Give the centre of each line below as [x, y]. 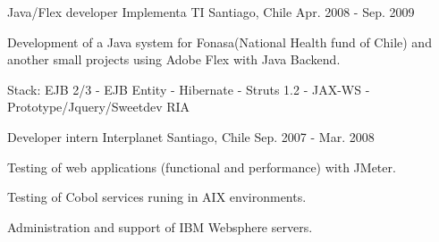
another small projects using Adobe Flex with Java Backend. [174, 59]
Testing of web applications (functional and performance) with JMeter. [202, 167]
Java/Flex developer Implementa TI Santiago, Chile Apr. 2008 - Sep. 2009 [211, 12]
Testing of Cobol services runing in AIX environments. [157, 197]
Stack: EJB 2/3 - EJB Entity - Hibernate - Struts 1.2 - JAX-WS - [189, 89]
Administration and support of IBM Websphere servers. [160, 226]
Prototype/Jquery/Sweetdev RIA [99, 107]
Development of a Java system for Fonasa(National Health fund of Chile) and [219, 42]
